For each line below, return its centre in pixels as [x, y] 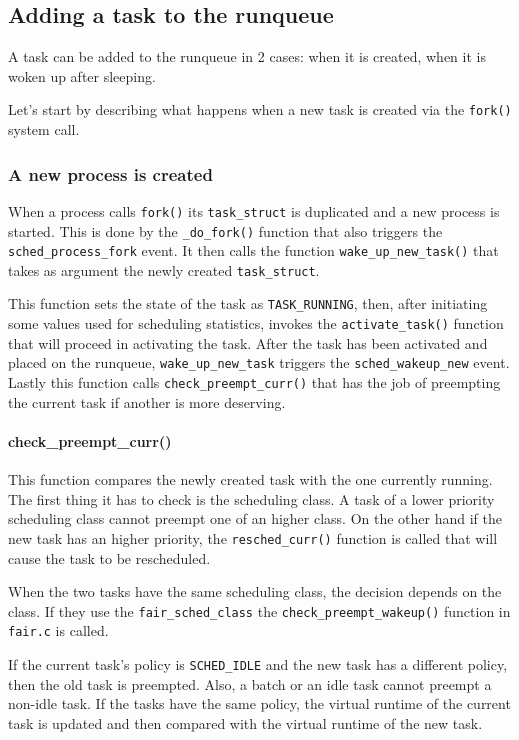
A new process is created [110, 173]
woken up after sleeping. [82, 75]
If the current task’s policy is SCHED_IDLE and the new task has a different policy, [258, 664]
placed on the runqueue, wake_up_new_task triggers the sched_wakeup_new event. [259, 362]
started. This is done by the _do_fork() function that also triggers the [225, 230]
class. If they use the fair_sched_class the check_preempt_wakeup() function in [259, 610]
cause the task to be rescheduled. [109, 557]
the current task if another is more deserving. [147, 401]
